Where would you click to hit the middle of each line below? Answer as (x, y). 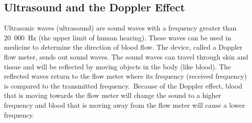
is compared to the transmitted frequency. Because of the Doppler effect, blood (123, 85)
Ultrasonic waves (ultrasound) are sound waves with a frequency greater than (120, 28)
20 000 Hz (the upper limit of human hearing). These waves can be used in (118, 37)
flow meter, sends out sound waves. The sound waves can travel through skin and (126, 56)
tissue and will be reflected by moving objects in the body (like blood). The (118, 66)
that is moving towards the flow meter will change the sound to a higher (113, 95)
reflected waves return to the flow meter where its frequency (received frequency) (126, 76)
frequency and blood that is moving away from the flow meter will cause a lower (125, 105)
